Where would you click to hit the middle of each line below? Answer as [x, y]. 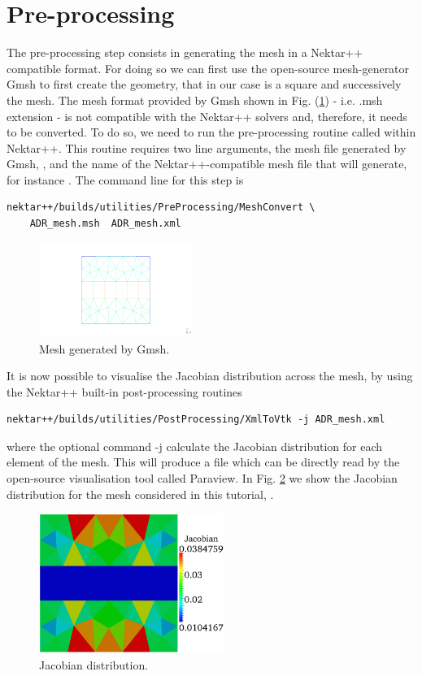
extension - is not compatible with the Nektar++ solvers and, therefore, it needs [207, 116]
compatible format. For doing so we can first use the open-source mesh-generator [208, 68]
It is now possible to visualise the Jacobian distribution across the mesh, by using [210, 376]
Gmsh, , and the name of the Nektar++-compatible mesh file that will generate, [207, 164]
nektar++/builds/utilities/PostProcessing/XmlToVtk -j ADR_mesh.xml [196, 420]
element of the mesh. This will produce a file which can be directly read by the [203, 462]
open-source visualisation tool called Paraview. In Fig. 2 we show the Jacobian [202, 478]
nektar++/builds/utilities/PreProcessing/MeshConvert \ [161, 208]
